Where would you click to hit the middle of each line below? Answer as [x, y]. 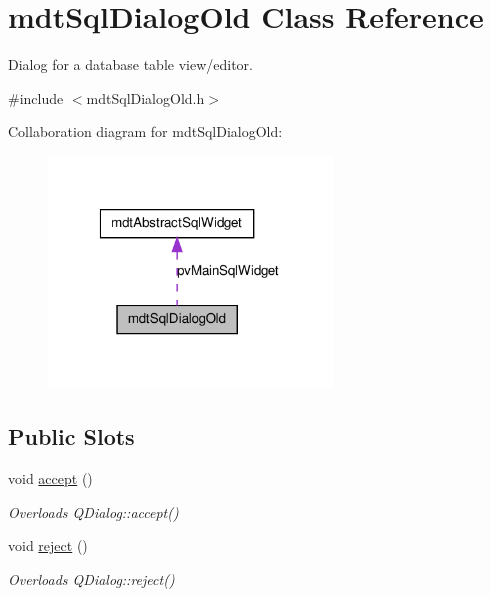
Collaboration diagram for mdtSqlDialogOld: [145, 131]
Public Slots [71, 436]
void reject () [48, 545]
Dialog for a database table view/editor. [130, 64]
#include [36, 97]
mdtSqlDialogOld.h [145, 97]
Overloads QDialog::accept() [93, 511]
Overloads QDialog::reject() [91, 578]
